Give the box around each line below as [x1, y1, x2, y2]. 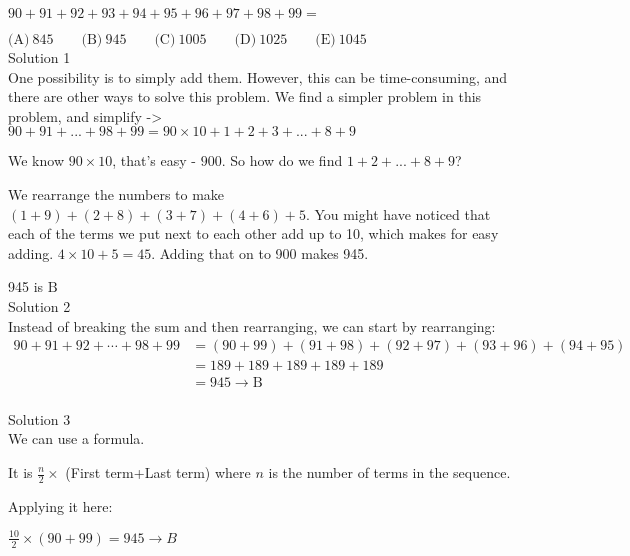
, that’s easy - [112, 150, 196, 171]
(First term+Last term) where [65, 462, 251, 482]
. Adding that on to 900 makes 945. [151, 242, 369, 263]
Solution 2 [8, 295, 71, 316]
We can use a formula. [8, 428, 145, 449]
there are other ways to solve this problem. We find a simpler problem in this [8, 86, 482, 107]
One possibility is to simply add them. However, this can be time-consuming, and [8, 66, 508, 87]
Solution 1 [8, 47, 71, 67]
